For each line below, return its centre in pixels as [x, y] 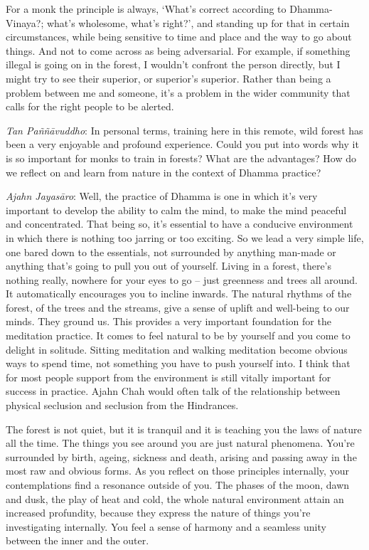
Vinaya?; [25, 22]
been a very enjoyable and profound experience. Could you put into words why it [182, 144]
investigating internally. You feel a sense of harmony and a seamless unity [166, 526]
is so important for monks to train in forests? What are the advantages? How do [181, 158]
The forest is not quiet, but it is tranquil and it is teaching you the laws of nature [184, 429]
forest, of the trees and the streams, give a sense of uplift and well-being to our [178, 307]
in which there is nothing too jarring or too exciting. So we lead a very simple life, [185, 237]
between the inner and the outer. [77, 540]
